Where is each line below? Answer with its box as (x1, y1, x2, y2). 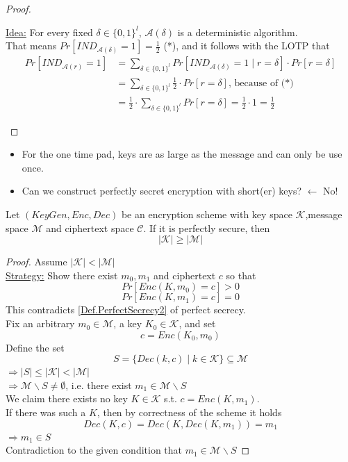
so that (226, 267, 256, 282)
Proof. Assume (6, 254, 67, 269)
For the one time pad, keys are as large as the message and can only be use (22, 147, 342, 161)
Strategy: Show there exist (6, 267, 118, 282)
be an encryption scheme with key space (121, 207, 292, 222)
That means (6, 38, 57, 53)
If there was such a (6, 405, 86, 420)
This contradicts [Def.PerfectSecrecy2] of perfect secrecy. (6, 302, 246, 317)
